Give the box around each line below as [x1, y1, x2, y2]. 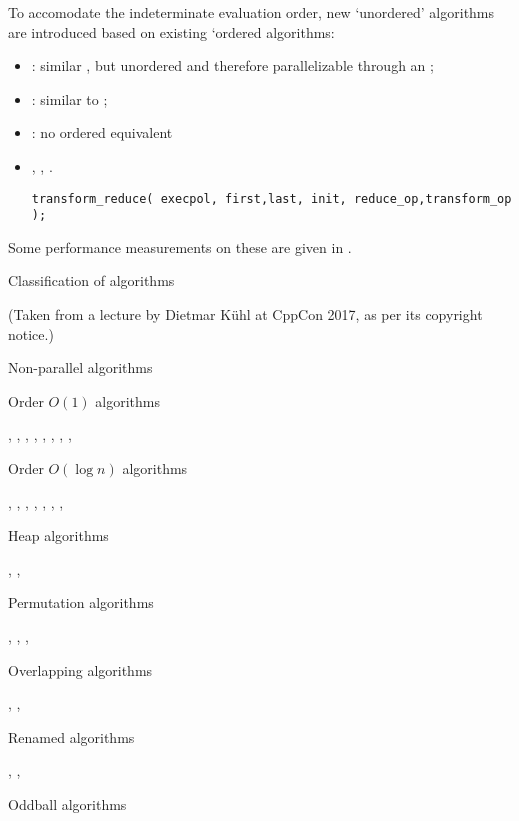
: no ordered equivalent [31, 122, 173, 143]
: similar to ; [31, 88, 108, 109]
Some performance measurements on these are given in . [8, 236, 352, 257]
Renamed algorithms [8, 726, 135, 747]
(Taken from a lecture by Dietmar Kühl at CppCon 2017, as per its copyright [8, 304, 483, 325]
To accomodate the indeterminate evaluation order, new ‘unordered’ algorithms [8, 2, 495, 22]
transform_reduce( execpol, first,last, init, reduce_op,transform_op [31, 191, 512, 206]
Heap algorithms [8, 525, 109, 546]
